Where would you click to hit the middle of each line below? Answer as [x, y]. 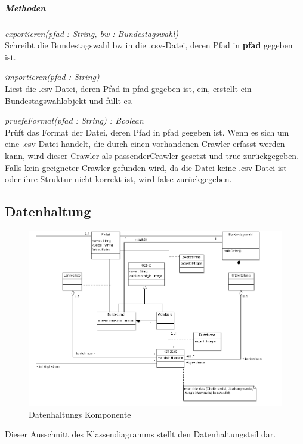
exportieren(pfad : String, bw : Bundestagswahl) [92, 33]
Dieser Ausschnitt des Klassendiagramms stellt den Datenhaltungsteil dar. [140, 434]
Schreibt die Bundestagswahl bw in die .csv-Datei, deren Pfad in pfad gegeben [149, 45]
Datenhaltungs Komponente [80, 414]
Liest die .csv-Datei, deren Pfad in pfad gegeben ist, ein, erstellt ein [128, 88]
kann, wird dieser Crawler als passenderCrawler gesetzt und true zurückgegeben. [152, 155]
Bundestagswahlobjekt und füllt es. [69, 100]
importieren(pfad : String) [52, 77]
